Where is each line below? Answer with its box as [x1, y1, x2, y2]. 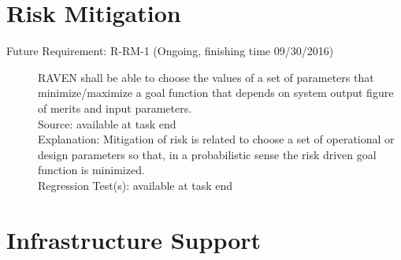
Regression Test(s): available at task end [38, 176, 233, 193]
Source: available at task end [38, 115, 176, 132]
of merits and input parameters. [38, 99, 192, 116]
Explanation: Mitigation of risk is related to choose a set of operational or [38, 131, 395, 147]
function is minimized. [38, 162, 145, 178]
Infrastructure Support [6, 223, 262, 255]
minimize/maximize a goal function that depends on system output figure [38, 84, 394, 101]
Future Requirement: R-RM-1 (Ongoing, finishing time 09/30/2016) [6, 43, 334, 59]
